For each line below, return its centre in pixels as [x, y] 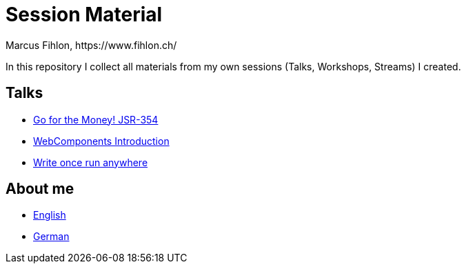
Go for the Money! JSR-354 [96, 119]
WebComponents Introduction [101, 141]
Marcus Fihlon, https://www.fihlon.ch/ [91, 45]
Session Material [84, 14]
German [51, 237]
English [50, 215]
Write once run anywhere [91, 162]
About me [40, 189]
